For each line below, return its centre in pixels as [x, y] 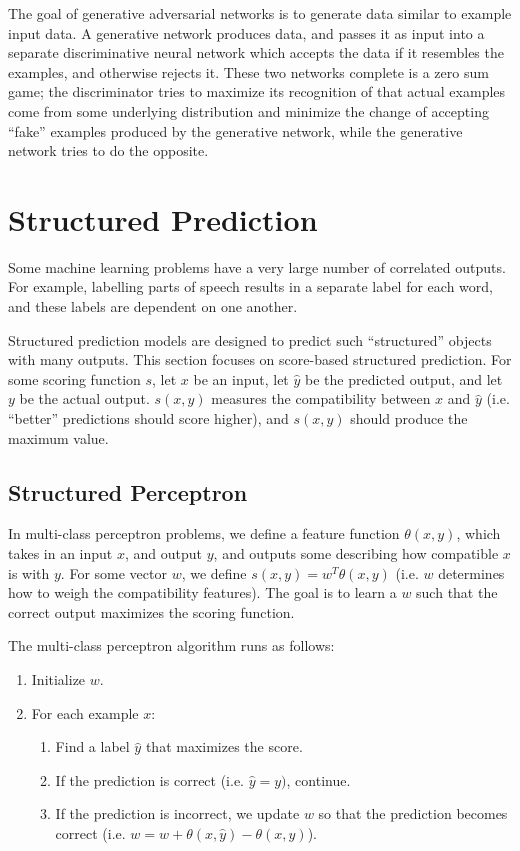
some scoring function [74, 378]
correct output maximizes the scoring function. [151, 611]
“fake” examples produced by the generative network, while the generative [235, 130]
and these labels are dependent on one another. [153, 306]
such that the [457, 592]
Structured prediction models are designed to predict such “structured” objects [250, 339]
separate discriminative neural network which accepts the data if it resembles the [256, 52]
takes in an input [60, 553]
